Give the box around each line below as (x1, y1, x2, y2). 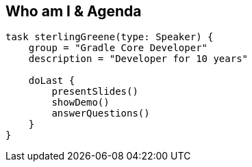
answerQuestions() (51, 108, 150, 119)
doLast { (28, 75, 75, 87)
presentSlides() (51, 86, 138, 97)
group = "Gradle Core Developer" (28, 42, 208, 54)
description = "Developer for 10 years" (28, 53, 249, 65)
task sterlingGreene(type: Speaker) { (5, 31, 214, 43)
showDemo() (51, 97, 110, 108)
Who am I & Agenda (5, 3, 142, 20)
